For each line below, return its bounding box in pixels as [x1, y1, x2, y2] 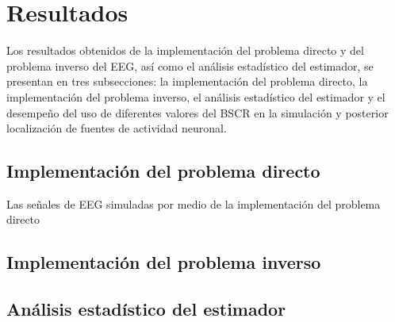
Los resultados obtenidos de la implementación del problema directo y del [6, 42, 364, 59]
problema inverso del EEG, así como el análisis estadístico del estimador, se [6, 57, 374, 74]
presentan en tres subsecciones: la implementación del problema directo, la [6, 73, 368, 90]
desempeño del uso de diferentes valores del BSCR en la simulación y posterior [6, 104, 389, 121]
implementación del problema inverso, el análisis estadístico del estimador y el [6, 88, 385, 105]
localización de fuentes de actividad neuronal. [6, 120, 227, 136]
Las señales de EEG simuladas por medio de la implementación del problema [6, 195, 381, 212]
